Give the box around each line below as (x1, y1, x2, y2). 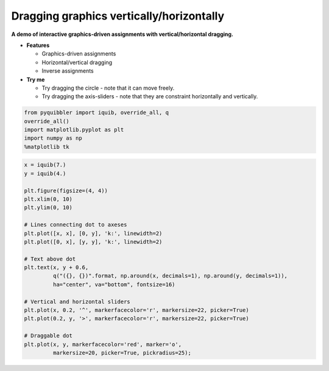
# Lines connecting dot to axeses (24, 222, 127, 228)
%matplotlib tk (24, 143, 69, 150)
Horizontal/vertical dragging (41, 59, 113, 66)
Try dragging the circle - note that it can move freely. (41, 84, 175, 92)
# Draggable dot (24, 333, 73, 339)
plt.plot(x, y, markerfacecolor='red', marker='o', (24, 340, 182, 348)
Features (26, 41, 50, 49)
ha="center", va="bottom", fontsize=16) (52, 281, 175, 288)
